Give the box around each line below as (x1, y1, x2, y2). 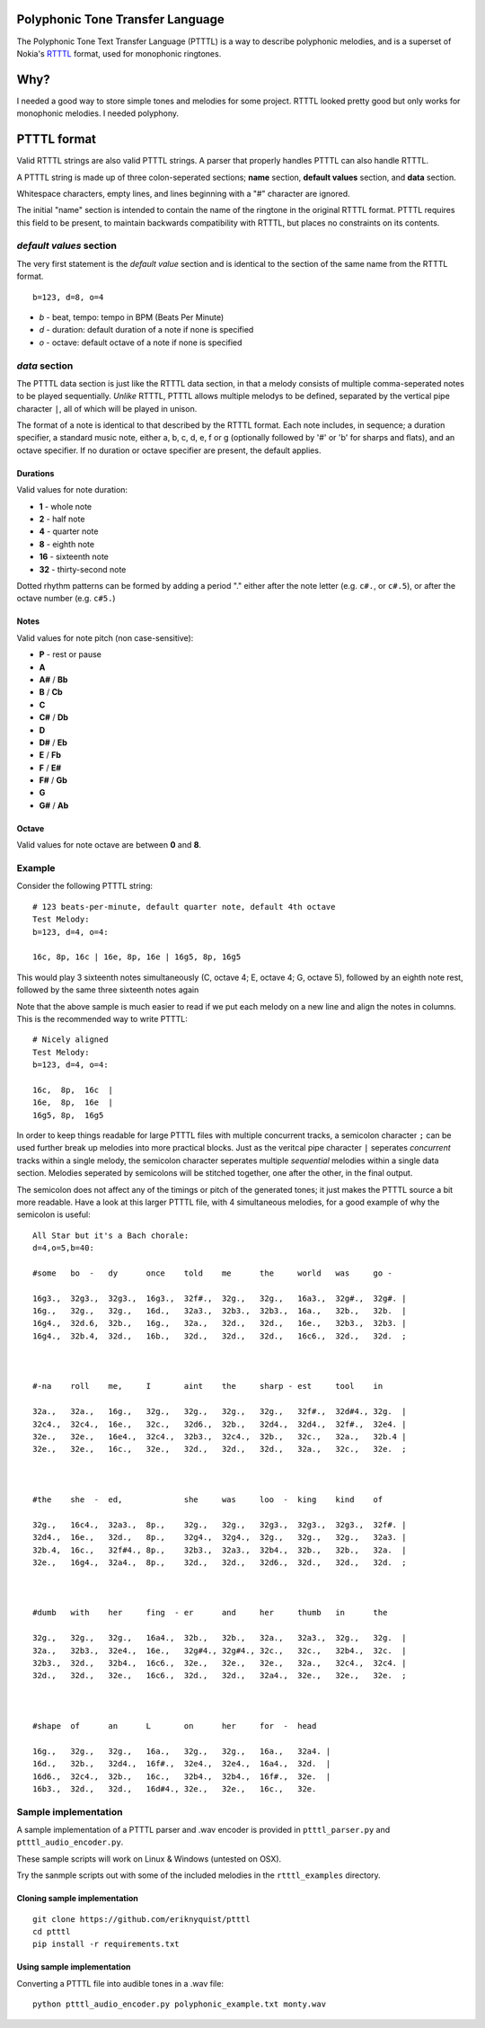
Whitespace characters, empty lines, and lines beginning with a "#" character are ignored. (16, 188, 350, 199)
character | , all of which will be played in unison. (16, 403, 198, 414)
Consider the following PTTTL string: (16, 881, 153, 892)
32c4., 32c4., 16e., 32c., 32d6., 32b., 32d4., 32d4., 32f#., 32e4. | (32, 1419, 407, 1429)
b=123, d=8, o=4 (32, 292, 104, 302)
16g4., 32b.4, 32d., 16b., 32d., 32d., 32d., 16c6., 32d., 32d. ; (32, 1330, 407, 1341)
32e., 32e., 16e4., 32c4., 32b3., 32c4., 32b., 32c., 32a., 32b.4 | (32, 1432, 407, 1442)
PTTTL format (16, 131, 97, 147)
